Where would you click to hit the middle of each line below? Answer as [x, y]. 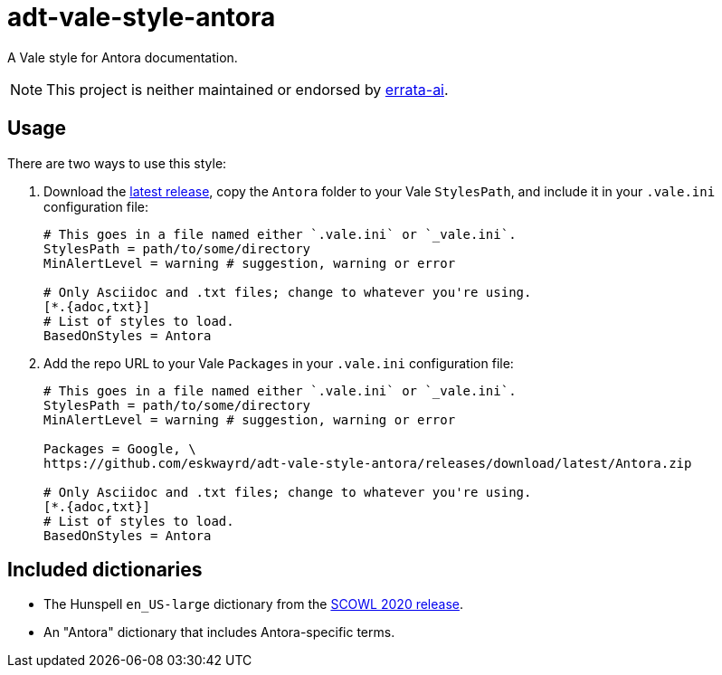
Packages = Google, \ [120, 448]
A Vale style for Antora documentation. [123, 57]
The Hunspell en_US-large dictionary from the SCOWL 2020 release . [253, 604]
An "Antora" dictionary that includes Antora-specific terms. [219, 632]
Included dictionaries [105, 570]
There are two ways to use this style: [117, 163]
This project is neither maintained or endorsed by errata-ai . [247, 89]
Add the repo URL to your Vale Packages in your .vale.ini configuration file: [279, 363]
